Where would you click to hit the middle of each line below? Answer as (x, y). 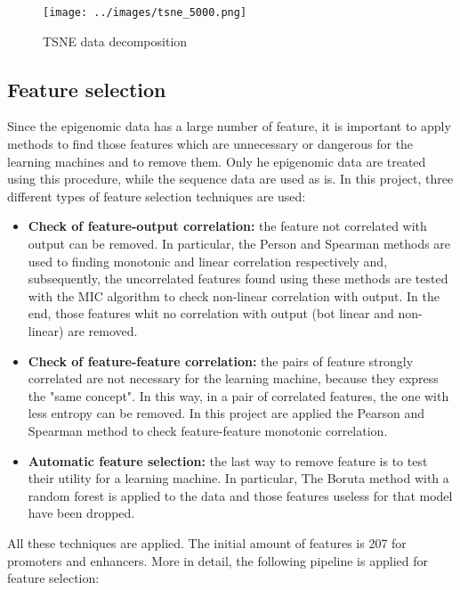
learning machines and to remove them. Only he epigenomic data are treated (217, 161)
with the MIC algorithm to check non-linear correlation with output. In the (234, 295)
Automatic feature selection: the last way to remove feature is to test (228, 460)
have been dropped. (81, 513)
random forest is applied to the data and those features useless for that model (240, 495)
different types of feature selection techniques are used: (157, 196)
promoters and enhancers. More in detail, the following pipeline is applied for (218, 560)
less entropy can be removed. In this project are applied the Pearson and (226, 413)
